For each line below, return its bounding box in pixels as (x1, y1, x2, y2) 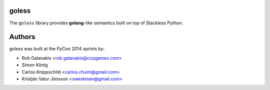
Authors (9, 33, 35, 41)
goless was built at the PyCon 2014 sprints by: (9, 46, 105, 52)
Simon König (21, 62, 48, 68)
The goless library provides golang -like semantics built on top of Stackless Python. (9, 20, 183, 26)
